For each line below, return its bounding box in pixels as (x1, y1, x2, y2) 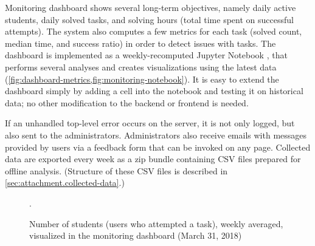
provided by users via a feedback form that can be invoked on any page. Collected (5, 140, 311, 153)
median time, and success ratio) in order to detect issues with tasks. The (5, 36, 276, 49)
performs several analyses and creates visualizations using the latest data (5, 60, 277, 73)
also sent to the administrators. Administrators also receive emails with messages (5, 128, 307, 141)
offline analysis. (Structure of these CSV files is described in (5, 164, 228, 177)
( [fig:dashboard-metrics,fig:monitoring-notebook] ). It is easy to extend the (5, 72, 279, 85)
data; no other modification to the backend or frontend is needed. (5, 96, 249, 109)
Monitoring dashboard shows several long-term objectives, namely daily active (5, 1, 296, 13)
